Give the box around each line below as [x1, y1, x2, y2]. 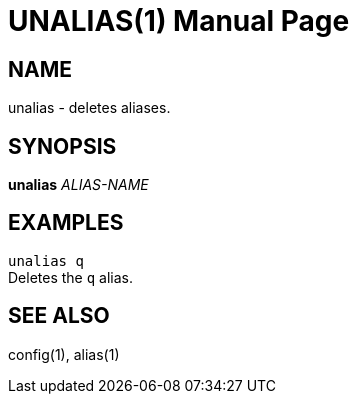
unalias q [8, 252, 84, 269]
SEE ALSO [8, 303, 110, 329]
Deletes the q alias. [8, 268, 134, 286]
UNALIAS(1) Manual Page [8, 4, 350, 38]
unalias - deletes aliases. [8, 99, 171, 117]
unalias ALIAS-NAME [8, 176, 149, 194]
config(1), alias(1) [8, 345, 120, 363]
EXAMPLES [8, 210, 124, 236]
